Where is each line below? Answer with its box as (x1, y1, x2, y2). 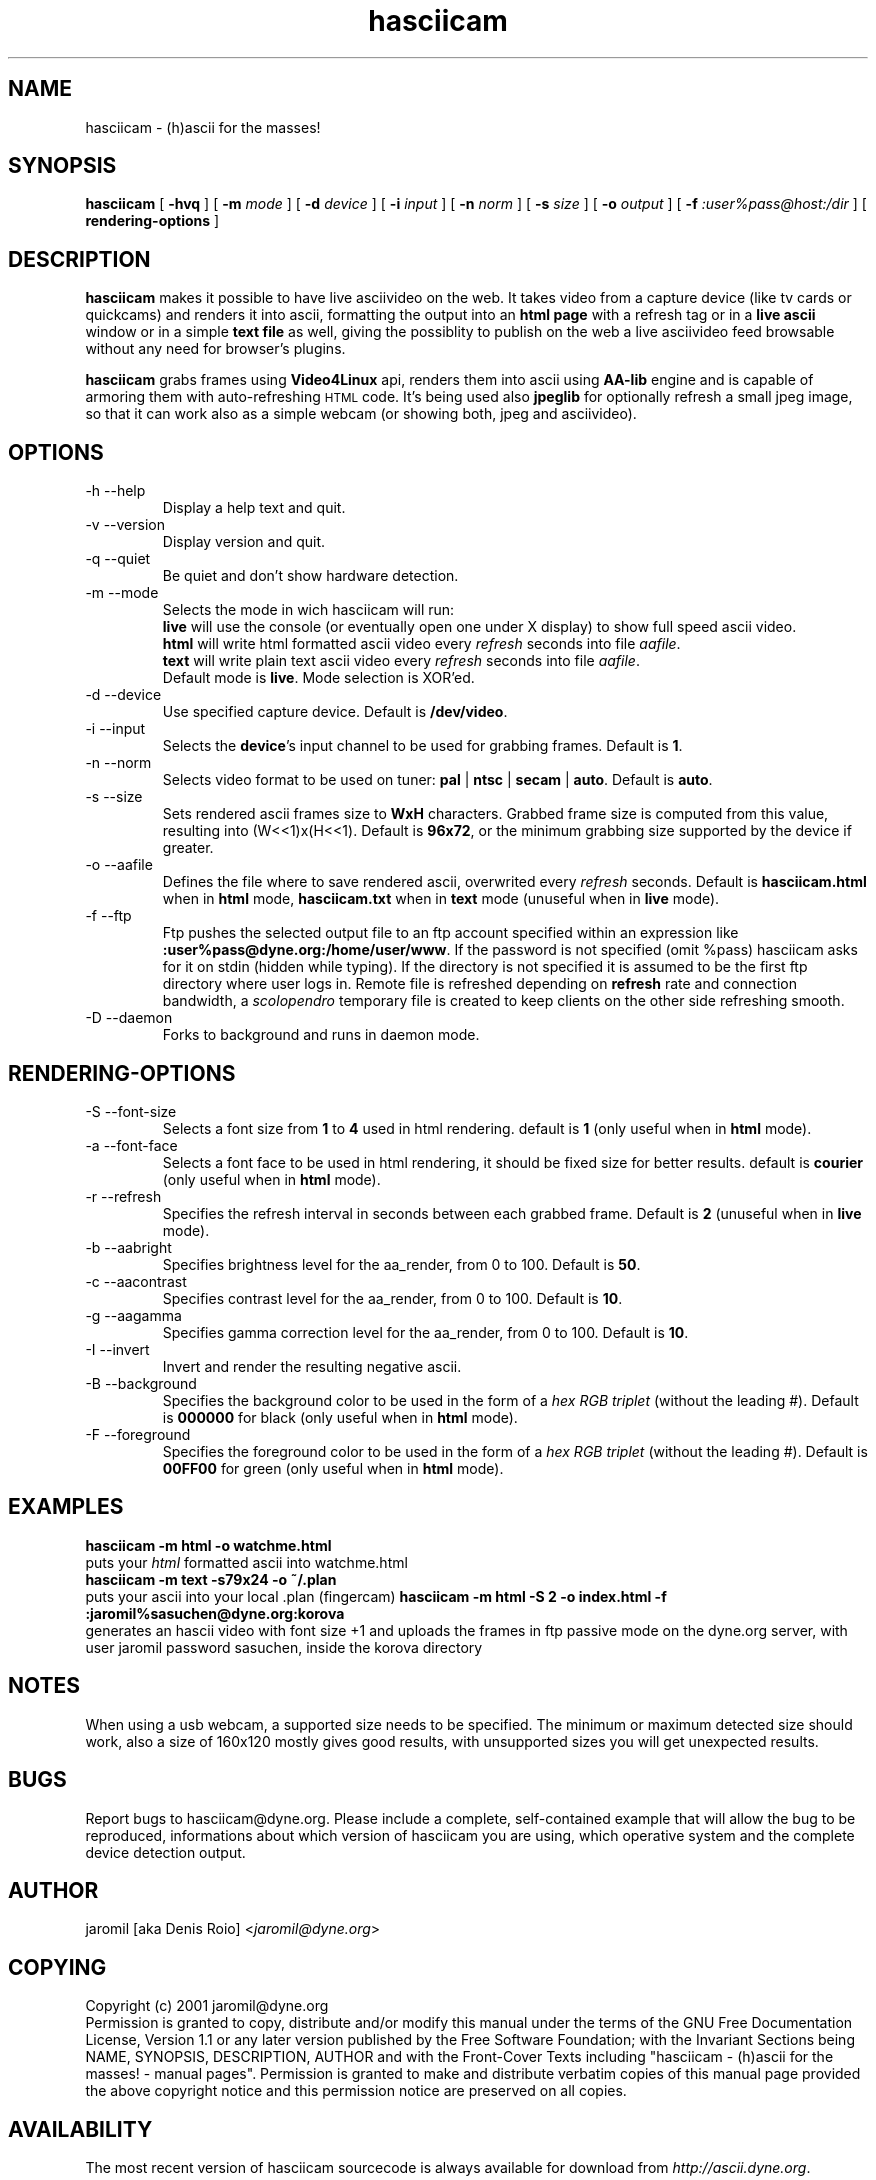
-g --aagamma (85, 1306, 182, 1324)
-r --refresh (85, 1187, 162, 1205)
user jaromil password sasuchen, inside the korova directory (85, 1638, 483, 1656)
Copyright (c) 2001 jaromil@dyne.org (85, 1997, 329, 2015)
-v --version (85, 516, 165, 534)
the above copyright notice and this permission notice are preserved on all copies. (85, 2082, 627, 2100)
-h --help (85, 482, 146, 500)
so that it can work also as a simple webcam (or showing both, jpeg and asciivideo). (85, 405, 637, 423)
